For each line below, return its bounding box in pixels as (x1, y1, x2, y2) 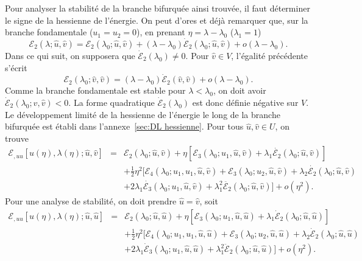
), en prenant (137, 26, 185, 38)
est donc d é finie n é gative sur (192, 96, 299, 108)
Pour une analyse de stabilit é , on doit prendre (5, 194, 177, 207)
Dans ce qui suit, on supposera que (5, 49, 135, 61)
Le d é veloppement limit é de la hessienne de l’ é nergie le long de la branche (5, 108, 280, 120)
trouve (5, 131, 29, 144)
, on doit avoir (213, 84, 266, 97)
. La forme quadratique (68, 96, 155, 108)
